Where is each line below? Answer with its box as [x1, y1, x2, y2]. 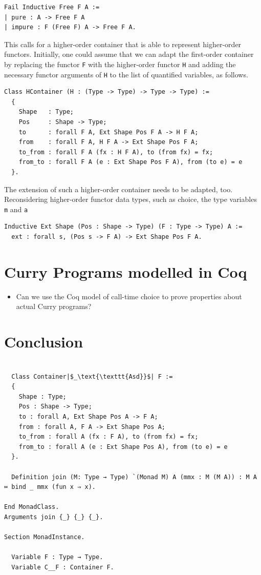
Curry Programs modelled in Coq [4, 261, 247, 282]
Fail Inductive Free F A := [4, 4, 100, 11]
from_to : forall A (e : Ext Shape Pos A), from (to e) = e [18, 443, 228, 450]
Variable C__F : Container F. [11, 563, 114, 571]
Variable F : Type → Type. [11, 553, 103, 561]
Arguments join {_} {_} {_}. [4, 514, 103, 521]
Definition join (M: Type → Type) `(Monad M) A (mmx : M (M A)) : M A [11, 473, 257, 481]
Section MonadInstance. [4, 533, 85, 541]
